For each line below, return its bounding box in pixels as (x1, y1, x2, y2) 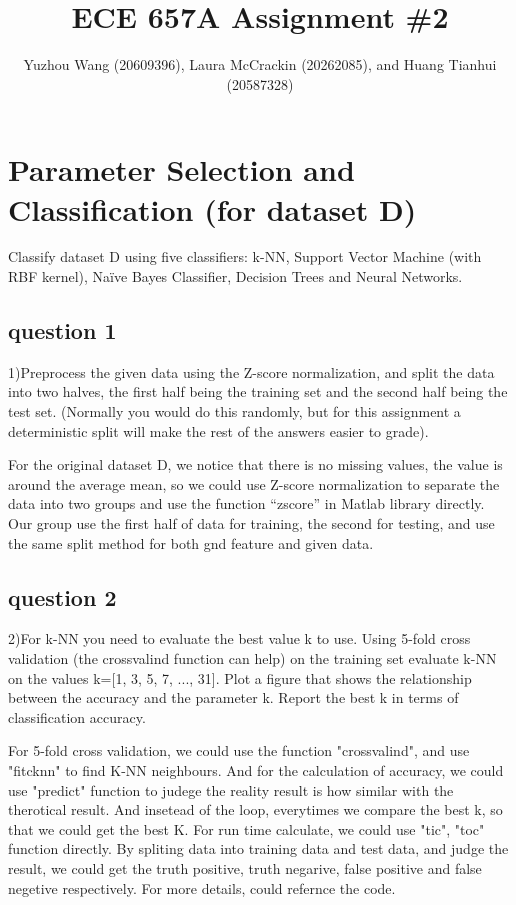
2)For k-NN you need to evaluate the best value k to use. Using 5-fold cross (8, 628, 471, 649)
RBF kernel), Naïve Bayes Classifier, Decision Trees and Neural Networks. (8, 266, 463, 287)
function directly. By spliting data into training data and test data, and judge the (8, 838, 509, 859)
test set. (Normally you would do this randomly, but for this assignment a (8, 401, 461, 422)
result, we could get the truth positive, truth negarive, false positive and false (8, 857, 482, 878)
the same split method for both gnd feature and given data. (8, 532, 374, 553)
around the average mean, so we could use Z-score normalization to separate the (8, 473, 500, 494)
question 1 (8, 315, 117, 346)
